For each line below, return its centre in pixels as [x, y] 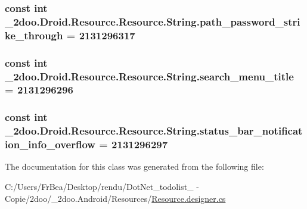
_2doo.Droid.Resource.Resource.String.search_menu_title [149, 76]
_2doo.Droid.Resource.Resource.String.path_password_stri [153, 21]
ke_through [34, 35]
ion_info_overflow [50, 144]
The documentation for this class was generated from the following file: [134, 166]
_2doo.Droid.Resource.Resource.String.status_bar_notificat [154, 131]
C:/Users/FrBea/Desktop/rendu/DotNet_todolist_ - [102, 187]
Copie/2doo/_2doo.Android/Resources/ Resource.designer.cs [115, 198]
